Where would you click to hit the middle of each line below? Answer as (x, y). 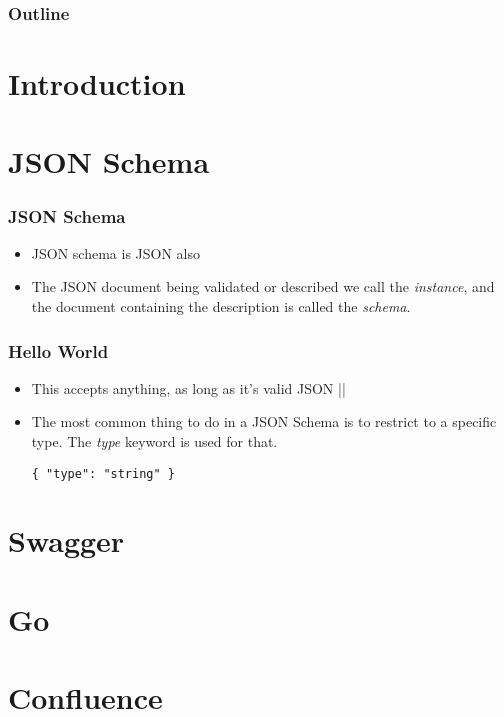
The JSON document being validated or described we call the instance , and (263, 286)
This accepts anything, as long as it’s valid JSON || (188, 387)
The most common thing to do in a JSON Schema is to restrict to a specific (264, 421)
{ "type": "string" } (103, 473)
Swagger (66, 540)
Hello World (58, 350)
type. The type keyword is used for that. (154, 441)
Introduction (97, 83)
